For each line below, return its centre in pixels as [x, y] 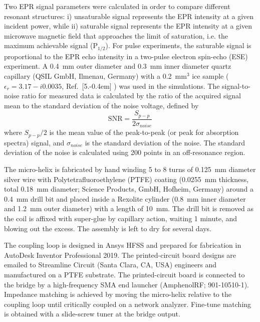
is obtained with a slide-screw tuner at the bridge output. [92, 314]
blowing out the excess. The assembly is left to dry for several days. [108, 228]
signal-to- [236, 86]
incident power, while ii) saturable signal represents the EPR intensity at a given [128, 26]
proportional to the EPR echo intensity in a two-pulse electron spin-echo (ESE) [126, 56]
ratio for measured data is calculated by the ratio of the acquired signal [132, 96]
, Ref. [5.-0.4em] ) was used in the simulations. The [141, 86]
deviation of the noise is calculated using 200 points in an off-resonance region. [125, 152]
